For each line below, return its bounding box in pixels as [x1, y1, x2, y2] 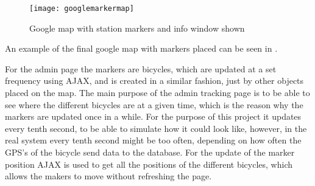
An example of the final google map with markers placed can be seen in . [5, 42, 278, 55]
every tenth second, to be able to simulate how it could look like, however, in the [5, 122, 307, 134]
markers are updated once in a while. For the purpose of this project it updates [5, 110, 302, 123]
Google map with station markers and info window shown [29, 21, 245, 34]
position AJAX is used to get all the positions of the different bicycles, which [5, 157, 293, 170]
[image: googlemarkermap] [29, 4, 134, 13]
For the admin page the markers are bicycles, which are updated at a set [5, 62, 277, 75]
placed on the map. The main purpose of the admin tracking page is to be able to [5, 86, 310, 99]
